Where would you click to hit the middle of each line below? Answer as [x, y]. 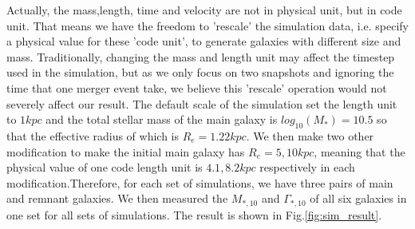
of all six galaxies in [358, 198]
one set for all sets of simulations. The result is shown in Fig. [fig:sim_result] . [194, 214]
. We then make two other [310, 135]
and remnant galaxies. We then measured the [117, 198]
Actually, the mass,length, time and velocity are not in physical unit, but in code [204, 10]
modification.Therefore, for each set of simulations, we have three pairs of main [200, 182]
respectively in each [307, 167]
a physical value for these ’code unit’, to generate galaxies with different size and [204, 41]
